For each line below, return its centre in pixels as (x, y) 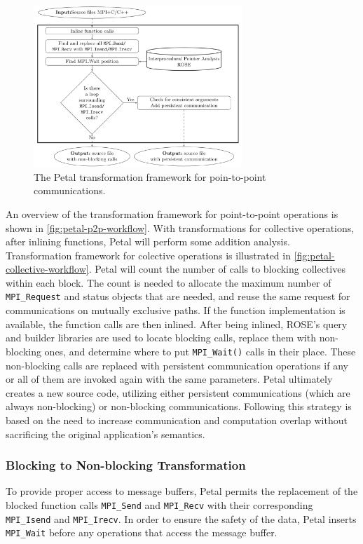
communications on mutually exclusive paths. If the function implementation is (176, 310)
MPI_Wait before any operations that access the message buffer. (142, 532)
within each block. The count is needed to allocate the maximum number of (169, 282)
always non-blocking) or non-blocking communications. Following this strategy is (179, 406)
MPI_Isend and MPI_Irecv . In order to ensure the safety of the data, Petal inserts (181, 518)
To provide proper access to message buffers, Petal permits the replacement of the (182, 491)
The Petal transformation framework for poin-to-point (150, 176)
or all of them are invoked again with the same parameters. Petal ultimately (169, 379)
